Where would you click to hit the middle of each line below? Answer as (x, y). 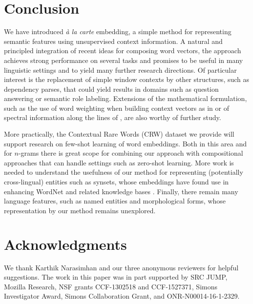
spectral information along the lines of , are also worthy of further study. (113, 117)
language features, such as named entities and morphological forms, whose (115, 201)
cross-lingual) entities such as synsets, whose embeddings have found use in (116, 182)
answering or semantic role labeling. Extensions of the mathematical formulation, (126, 98)
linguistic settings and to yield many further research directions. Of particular (120, 70)
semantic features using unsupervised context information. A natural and (113, 41)
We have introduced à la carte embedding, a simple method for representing (118, 31)
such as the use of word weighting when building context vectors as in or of (116, 108)
